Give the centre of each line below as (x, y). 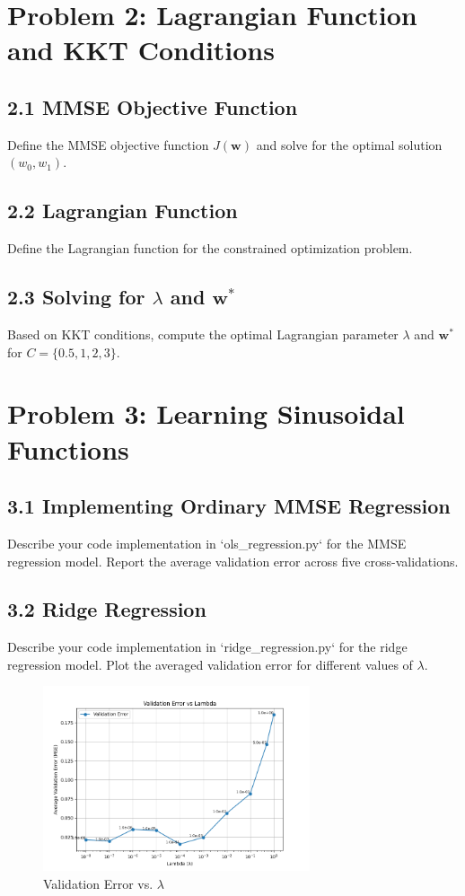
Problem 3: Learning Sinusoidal (206, 413)
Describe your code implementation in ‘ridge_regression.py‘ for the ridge (207, 647)
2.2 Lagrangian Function (123, 211)
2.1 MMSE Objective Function (153, 106)
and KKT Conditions (141, 50)
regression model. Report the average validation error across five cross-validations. (233, 561)
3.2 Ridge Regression (107, 609)
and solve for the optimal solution (349, 144)
